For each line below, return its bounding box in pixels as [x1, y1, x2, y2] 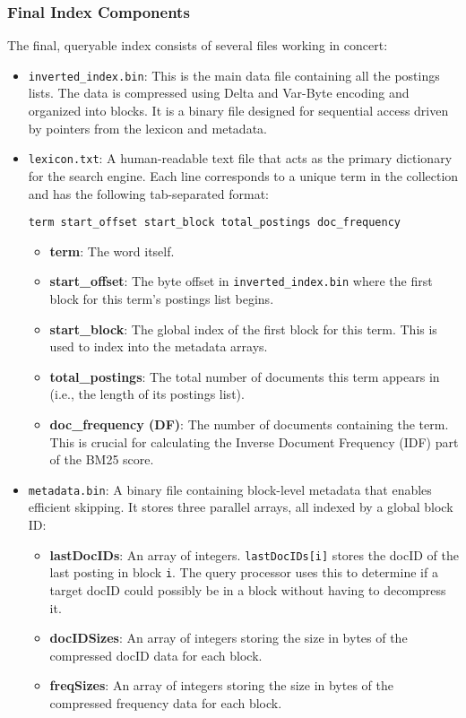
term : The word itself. [49, 241, 175, 260]
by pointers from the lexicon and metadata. [28, 118, 267, 137]
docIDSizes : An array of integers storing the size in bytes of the [49, 628, 408, 647]
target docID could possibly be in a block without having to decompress [49, 580, 446, 599]
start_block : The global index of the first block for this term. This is [49, 319, 437, 338]
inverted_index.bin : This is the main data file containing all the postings [28, 65, 440, 84]
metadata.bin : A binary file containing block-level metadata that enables [28, 480, 432, 498]
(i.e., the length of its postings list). [49, 385, 245, 403]
